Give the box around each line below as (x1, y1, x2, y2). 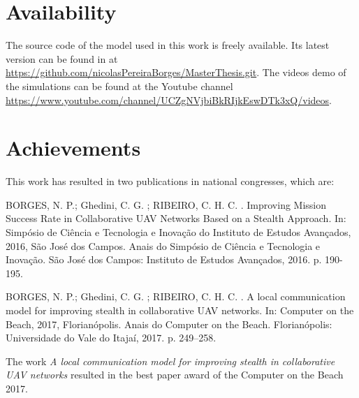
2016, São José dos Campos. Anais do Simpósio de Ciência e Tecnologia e (6, 238, 321, 253)
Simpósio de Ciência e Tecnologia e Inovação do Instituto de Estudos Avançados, (6, 225, 351, 239)
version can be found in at (6, 51, 118, 66)
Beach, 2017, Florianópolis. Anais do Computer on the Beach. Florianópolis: (6, 316, 332, 331)
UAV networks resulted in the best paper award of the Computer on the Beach (6, 367, 344, 382)
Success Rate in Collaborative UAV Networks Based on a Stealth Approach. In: (6, 211, 346, 226)
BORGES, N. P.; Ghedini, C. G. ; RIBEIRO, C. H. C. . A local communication (6, 289, 346, 304)
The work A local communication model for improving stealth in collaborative (6, 353, 335, 368)
